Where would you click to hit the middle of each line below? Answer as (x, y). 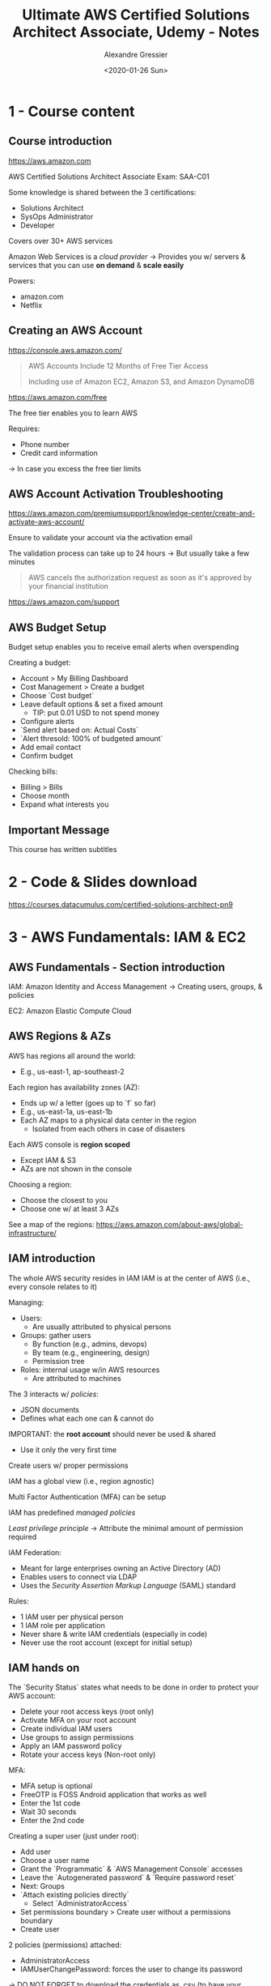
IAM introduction (52, 1258)
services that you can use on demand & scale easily (96, 265)
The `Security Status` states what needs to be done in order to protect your (133, 1687)
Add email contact (51, 748)
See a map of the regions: (51, 1224)
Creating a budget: (40, 663)
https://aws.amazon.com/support (64, 602)
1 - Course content (72, 111)
